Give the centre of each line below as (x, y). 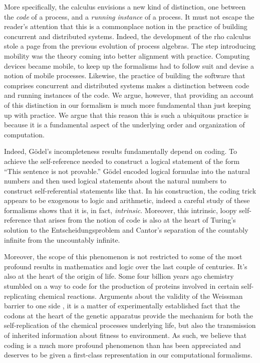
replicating (20, 296)
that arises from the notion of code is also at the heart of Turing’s (135, 220)
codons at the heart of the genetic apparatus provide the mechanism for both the (128, 315)
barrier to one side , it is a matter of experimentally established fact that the (122, 306)
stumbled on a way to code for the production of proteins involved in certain (121, 286)
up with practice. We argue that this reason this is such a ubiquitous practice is (126, 115)
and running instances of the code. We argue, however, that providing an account (129, 95)
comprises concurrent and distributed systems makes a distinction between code (127, 85)
